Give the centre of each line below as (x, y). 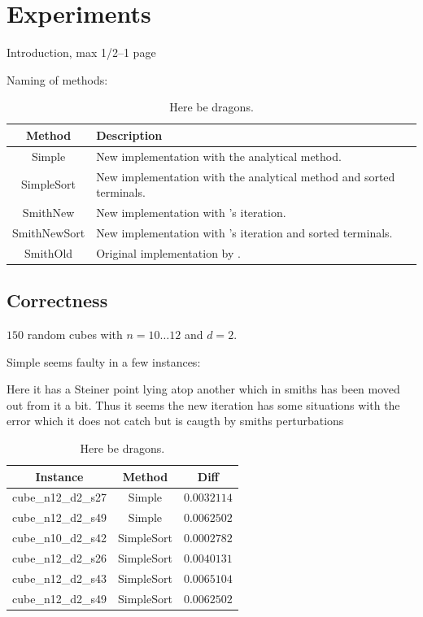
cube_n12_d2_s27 (59, 497)
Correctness (57, 300)
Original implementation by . (168, 252)
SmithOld (48, 252)
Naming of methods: (57, 79)
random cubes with (75, 335)
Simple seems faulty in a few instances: (104, 361)
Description (129, 135)
